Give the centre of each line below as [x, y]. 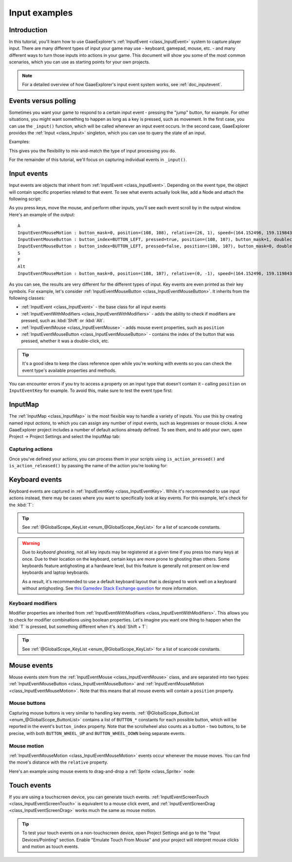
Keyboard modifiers [33, 603]
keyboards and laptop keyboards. [56, 572]
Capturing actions [31, 449]
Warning [31, 543]
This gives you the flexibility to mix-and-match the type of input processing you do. [92, 150]
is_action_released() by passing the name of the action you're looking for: [88, 465]
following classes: [27, 298]
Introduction [28, 30]
